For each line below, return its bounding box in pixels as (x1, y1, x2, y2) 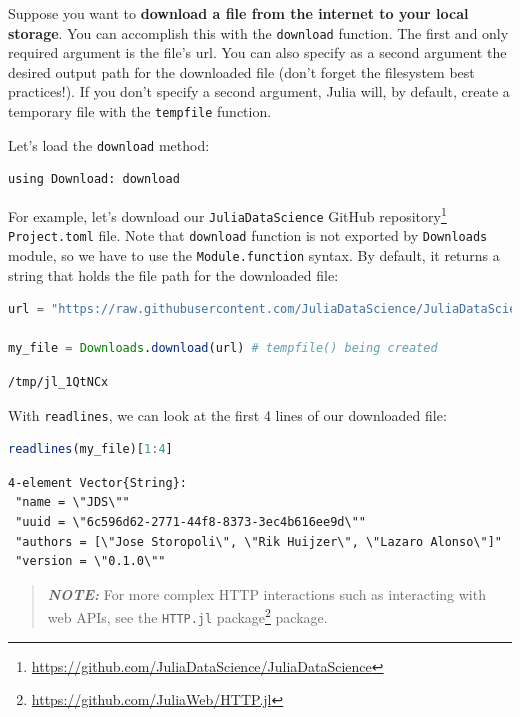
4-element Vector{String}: (8, 475, 187, 490)
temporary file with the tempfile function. (8, 101, 272, 122)
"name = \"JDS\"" (15, 495, 130, 510)
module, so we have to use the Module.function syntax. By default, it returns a (8, 244, 500, 265)
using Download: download (8, 172, 180, 187)
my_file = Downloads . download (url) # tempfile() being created (8, 341, 438, 356)
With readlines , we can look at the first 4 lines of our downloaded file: (8, 404, 447, 425)
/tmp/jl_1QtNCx (8, 374, 109, 389)
